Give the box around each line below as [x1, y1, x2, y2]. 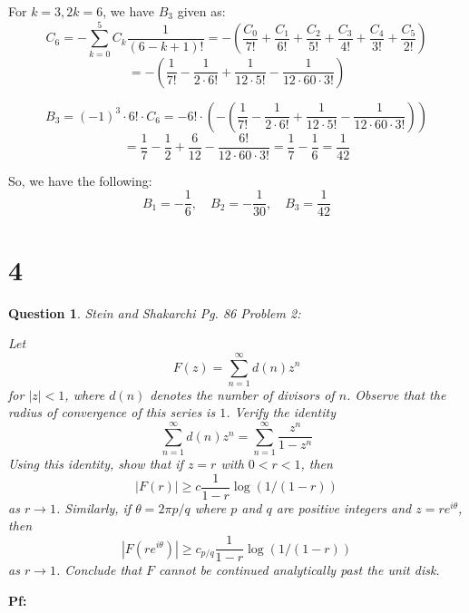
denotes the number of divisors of [150, 384, 335, 404]
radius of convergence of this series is [8, 403, 216, 422]
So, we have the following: [8, 170, 152, 190]
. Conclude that [55, 560, 142, 579]
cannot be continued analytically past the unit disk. [159, 560, 440, 579]
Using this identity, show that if [8, 454, 183, 473]
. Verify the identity [226, 403, 336, 422]
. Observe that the [347, 384, 446, 404]
